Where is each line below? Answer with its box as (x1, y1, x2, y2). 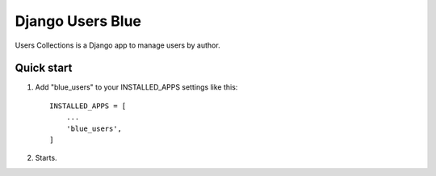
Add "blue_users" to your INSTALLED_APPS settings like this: (35, 82, 238, 92)
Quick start (15, 61, 73, 75)
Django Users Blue (15, 12, 141, 30)
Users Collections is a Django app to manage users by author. (15, 40, 221, 50)
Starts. (35, 153, 57, 163)
